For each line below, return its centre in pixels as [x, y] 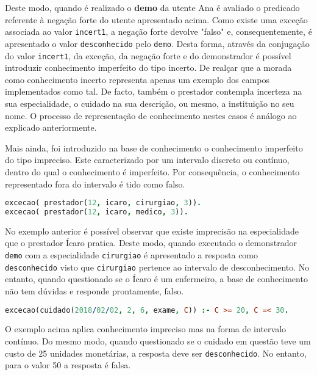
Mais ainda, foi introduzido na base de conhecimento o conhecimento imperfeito [154, 147]
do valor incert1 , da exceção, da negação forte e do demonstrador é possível [148, 55]
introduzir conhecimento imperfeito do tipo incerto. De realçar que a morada [148, 67]
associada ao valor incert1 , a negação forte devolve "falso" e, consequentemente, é [158, 31]
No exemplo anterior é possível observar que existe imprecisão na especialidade [152, 231]
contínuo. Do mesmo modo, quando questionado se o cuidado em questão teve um [158, 341]
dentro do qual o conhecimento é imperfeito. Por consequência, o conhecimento [152, 171]
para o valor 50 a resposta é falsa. [68, 365]
